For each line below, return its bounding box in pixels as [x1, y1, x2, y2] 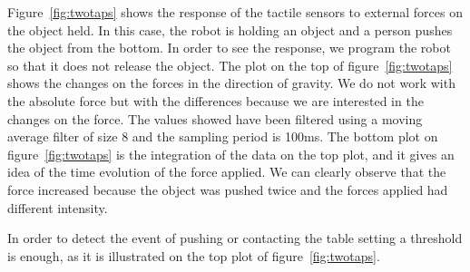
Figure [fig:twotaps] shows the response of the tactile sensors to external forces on [7, 3, 463, 21]
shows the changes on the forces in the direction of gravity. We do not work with [7, 73, 455, 92]
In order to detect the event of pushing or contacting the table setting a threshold [7, 228, 463, 248]
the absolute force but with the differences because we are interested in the [7, 91, 424, 110]
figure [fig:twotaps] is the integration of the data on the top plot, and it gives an [7, 144, 455, 163]
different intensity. [7, 198, 108, 217]
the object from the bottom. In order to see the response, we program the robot [7, 38, 451, 57]
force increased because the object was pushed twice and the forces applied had [7, 180, 448, 199]
